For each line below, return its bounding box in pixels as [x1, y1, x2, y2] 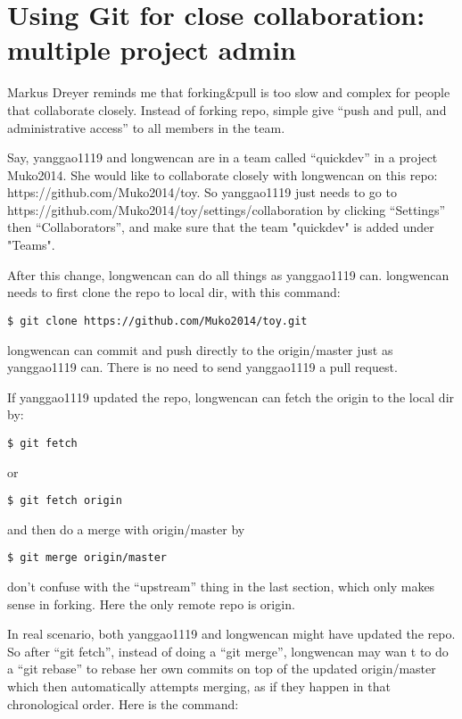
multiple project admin [7, 31, 296, 68]
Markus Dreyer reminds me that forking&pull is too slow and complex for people [7, 83, 450, 102]
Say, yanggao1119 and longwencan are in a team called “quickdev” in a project [7, 148, 438, 167]
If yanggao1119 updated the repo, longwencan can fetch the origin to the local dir [7, 387, 455, 406]
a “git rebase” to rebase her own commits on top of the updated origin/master [7, 659, 436, 678]
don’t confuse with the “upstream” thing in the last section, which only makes [7, 577, 435, 596]
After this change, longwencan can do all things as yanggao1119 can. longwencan [7, 265, 450, 284]
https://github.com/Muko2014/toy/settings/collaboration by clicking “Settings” [7, 200, 446, 219]
